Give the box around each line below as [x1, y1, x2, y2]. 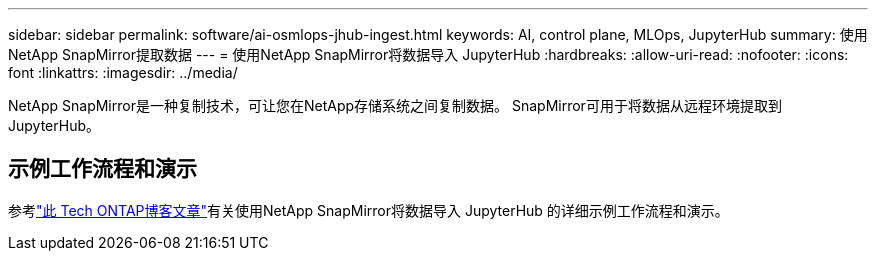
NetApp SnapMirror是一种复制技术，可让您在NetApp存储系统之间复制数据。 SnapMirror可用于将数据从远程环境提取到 [8, 97, 782, 114]
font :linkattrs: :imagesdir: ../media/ [8, 64, 238, 81]
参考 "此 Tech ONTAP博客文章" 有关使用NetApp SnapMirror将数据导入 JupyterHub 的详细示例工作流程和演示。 [8, 201, 729, 219]
